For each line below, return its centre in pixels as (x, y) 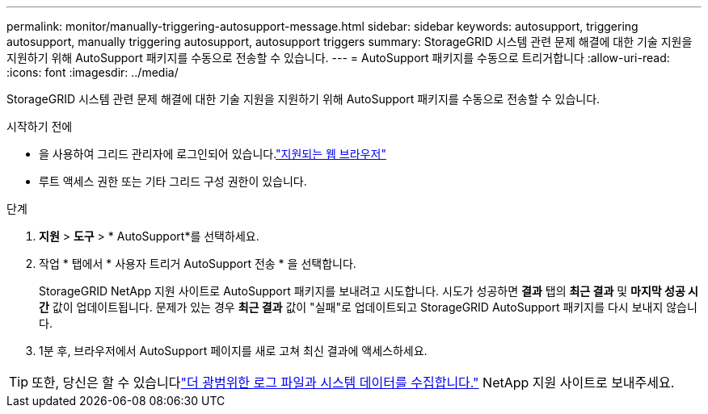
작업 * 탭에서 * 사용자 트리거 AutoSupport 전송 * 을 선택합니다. (198, 263)
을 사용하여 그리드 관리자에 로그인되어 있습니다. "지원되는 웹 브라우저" (213, 154)
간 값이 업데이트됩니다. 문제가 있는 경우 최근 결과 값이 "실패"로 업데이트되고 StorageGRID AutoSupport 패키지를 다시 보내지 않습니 (368, 307)
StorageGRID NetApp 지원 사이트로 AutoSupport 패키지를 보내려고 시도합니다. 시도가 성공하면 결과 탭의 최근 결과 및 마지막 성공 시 (369, 291)
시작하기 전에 (40, 126)
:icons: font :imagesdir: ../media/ (93, 72)
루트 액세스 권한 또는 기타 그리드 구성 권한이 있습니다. (173, 181)
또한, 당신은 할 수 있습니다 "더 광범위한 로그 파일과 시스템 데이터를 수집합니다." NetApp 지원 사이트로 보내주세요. (353, 383)
